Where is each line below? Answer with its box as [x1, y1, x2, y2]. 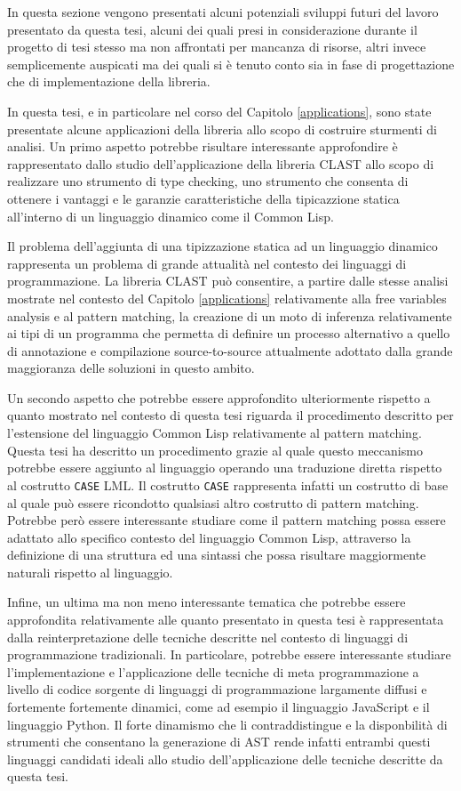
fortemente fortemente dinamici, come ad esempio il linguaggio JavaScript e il [7, 698, 430, 716]
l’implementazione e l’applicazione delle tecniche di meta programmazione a [7, 662, 419, 681]
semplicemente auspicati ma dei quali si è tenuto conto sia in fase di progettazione [7, 54, 455, 73]
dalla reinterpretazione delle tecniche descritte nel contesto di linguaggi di [7, 627, 409, 646]
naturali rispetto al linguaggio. [7, 562, 173, 581]
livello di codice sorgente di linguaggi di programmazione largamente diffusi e [7, 680, 427, 698]
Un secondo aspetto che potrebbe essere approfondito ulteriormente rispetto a [7, 388, 431, 407]
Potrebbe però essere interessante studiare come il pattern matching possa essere [7, 511, 446, 529]
